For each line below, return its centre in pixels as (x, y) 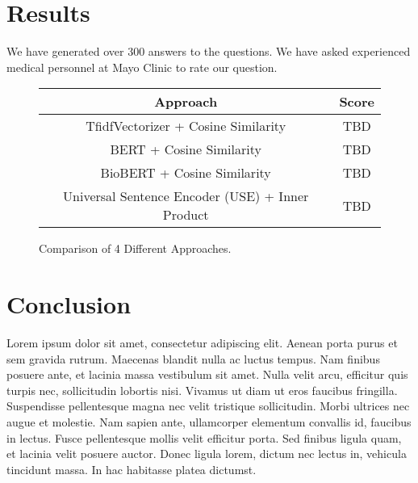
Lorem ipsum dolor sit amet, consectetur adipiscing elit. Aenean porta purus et (202, 343)
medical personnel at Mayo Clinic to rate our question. (142, 67)
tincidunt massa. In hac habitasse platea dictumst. (132, 469)
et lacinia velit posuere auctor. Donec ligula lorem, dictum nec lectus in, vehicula (207, 454)
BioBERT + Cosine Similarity (186, 173)
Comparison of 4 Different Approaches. (135, 248)
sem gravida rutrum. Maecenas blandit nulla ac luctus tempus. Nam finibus (193, 358)
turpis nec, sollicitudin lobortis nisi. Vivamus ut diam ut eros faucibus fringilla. (202, 390)
